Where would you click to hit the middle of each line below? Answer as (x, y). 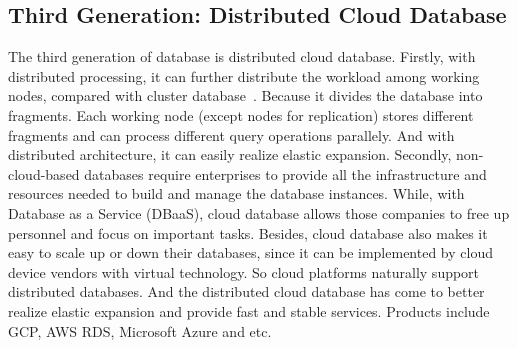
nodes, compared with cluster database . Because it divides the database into (245, 95)
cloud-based (44, 173)
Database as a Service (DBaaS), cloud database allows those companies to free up (259, 212)
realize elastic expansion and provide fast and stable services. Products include (249, 310)
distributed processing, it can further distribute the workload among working (244, 75)
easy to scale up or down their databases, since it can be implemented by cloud (250, 252)
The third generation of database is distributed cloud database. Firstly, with (242, 56)
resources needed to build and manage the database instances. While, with (236, 193)
